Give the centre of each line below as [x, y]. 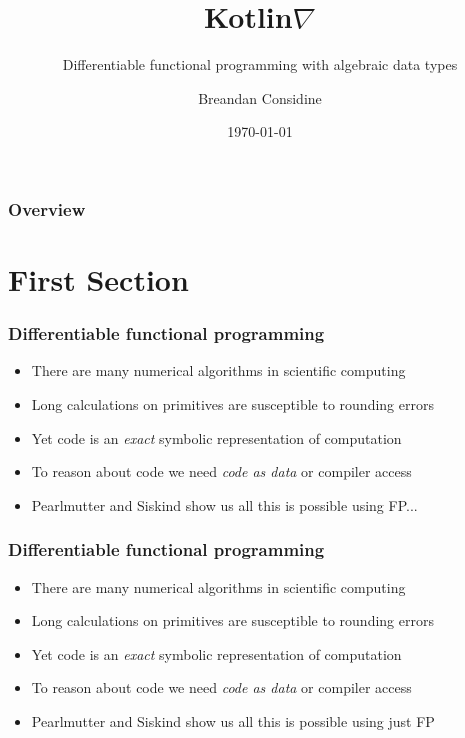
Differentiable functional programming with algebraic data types [260, 64]
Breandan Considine [260, 97]
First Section [98, 279]
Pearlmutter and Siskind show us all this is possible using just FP [233, 720]
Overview [47, 208]
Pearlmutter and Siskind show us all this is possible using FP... [224, 504]
